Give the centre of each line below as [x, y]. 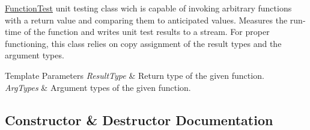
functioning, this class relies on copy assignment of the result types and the [143, 43]
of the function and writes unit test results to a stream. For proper [147, 32]
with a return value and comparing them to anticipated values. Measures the [146, 20]
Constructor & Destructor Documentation [139, 119]
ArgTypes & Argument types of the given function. [98, 87]
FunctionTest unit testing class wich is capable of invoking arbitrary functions [148, 8]
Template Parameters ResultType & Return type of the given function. [135, 75]
